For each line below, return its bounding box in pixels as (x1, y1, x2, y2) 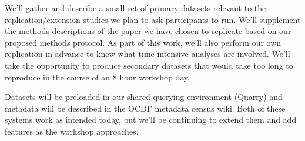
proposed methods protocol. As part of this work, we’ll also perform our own (5, 36, 281, 48)
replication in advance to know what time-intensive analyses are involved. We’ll (5, 48, 290, 60)
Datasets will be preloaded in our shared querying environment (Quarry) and (5, 90, 283, 103)
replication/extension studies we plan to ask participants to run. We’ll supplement (5, 13, 301, 25)
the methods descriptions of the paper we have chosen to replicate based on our (5, 25, 291, 37)
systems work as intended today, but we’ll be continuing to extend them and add (5, 113, 297, 126)
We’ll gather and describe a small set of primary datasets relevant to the (5, 2, 266, 14)
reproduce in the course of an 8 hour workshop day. (5, 70, 190, 83)
